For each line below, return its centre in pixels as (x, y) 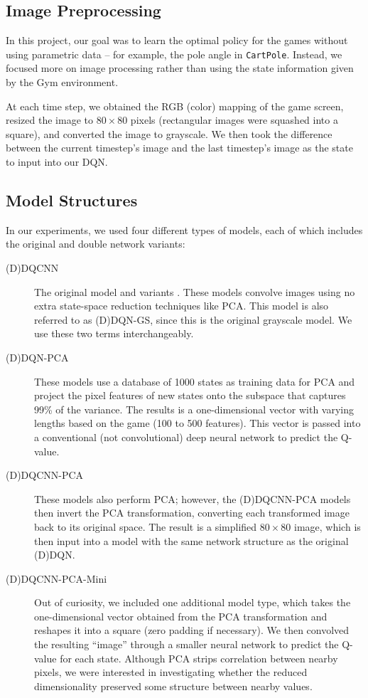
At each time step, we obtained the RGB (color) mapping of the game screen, (175, 106)
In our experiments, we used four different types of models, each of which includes (184, 229)
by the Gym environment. (62, 82)
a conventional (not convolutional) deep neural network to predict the (186, 437)
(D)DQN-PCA (37, 357)
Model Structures (72, 200)
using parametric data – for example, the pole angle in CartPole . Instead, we (174, 54)
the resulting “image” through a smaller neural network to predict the (186, 644)
